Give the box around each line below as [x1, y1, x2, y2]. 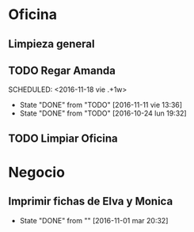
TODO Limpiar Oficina [8, 131, 118, 145]
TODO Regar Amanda [8, 63, 116, 77]
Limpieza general [8, 37, 95, 51]
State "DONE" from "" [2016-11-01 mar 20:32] [19, 215, 169, 225]
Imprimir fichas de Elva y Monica [8, 195, 173, 208]
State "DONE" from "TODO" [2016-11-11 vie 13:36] [19, 101, 183, 110]
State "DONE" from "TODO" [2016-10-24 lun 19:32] [19, 108, 188, 118]
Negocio [8, 163, 66, 181]
